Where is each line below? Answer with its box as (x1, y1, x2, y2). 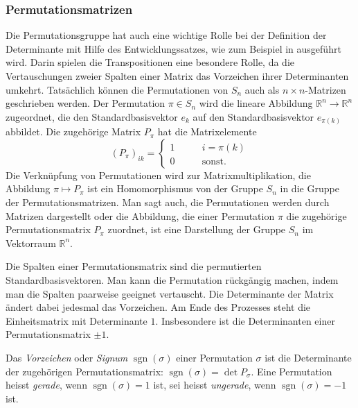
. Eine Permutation (251, 364, 332, 378)
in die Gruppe (280, 181, 339, 196)
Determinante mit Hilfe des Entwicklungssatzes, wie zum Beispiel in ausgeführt (6, 41, 341, 56)
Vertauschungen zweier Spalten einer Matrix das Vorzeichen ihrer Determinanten (6, 69, 349, 83)
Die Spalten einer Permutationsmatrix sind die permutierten (6, 259, 262, 273)
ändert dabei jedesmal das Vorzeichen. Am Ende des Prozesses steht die (6, 300, 311, 314)
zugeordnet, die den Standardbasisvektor (6, 109, 178, 124)
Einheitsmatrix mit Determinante (6, 313, 147, 328)
